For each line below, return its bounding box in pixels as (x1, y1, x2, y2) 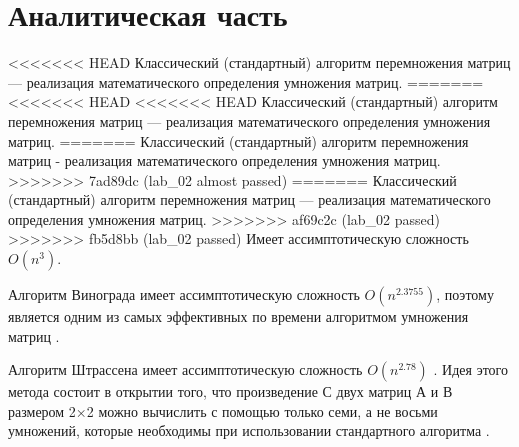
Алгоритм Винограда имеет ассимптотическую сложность (8, 284, 360, 305)
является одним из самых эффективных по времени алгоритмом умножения (8, 306, 469, 327)
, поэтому (436, 284, 494, 305)
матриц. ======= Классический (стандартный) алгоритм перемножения (8, 130, 469, 151)
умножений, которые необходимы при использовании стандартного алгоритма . (8, 420, 490, 441)
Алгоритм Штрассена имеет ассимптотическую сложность (8, 359, 363, 380)
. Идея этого (433, 359, 509, 380)
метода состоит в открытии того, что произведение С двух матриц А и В (8, 381, 453, 402)
